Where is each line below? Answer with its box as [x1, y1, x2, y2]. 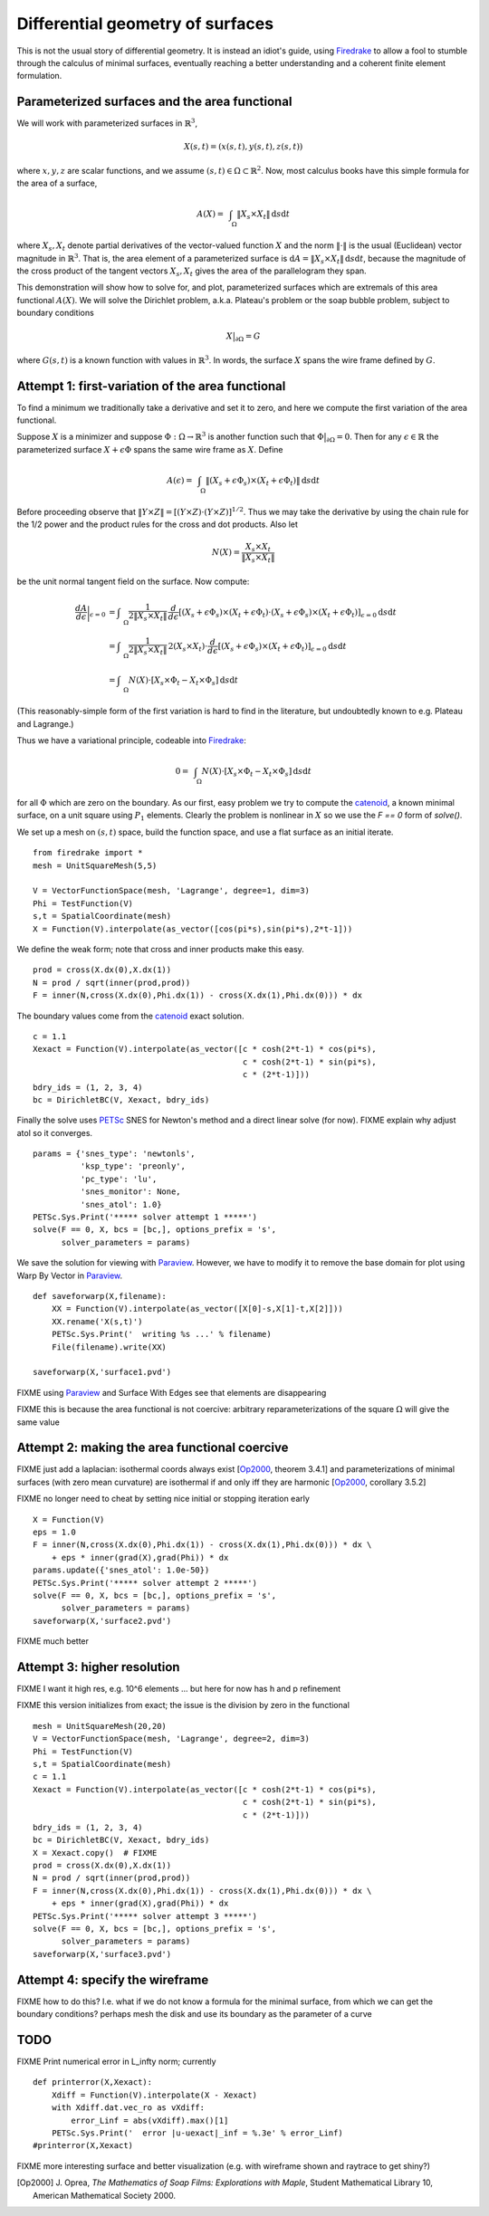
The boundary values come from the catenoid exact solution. [16, 1010, 244, 1021]
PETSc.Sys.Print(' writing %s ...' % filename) [51, 1329, 272, 1340]
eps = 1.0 [33, 1526, 76, 1537]
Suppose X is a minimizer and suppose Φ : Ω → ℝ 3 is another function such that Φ [16, 430, 324, 443]
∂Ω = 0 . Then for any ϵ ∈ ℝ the [326, 431, 439, 444]
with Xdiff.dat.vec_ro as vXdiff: [51, 2103, 206, 2113]
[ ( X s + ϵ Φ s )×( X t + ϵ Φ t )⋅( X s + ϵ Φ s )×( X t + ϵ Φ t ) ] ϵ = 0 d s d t [177, 607, 398, 619]
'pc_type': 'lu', [80, 1173, 158, 1184]
